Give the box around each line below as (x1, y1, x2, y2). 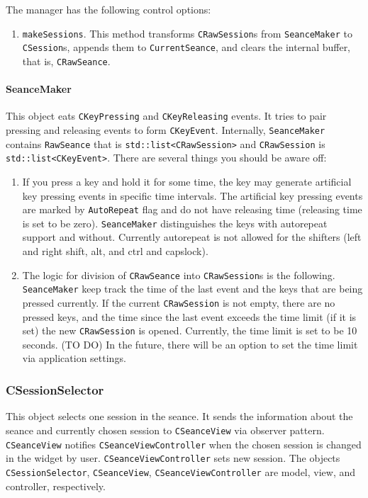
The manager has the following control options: (6, 2, 211, 16)
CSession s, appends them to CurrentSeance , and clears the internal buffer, (22, 40, 351, 55)
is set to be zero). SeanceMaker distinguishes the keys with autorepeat (22, 215, 328, 230)
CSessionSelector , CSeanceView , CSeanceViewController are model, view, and (6, 464, 356, 479)
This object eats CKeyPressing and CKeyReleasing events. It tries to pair (6, 108, 327, 123)
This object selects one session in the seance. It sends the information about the (6, 409, 353, 424)
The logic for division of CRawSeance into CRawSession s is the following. (22, 267, 335, 282)
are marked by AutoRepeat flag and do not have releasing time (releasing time (22, 202, 362, 217)
